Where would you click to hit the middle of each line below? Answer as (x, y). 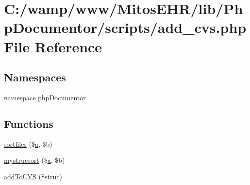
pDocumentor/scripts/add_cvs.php (125, 27)
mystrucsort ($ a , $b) (34, 160)
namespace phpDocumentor (45, 97)
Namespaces (35, 77)
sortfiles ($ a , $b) (28, 144)
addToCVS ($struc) (33, 176)
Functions (29, 123)
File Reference (53, 46)
